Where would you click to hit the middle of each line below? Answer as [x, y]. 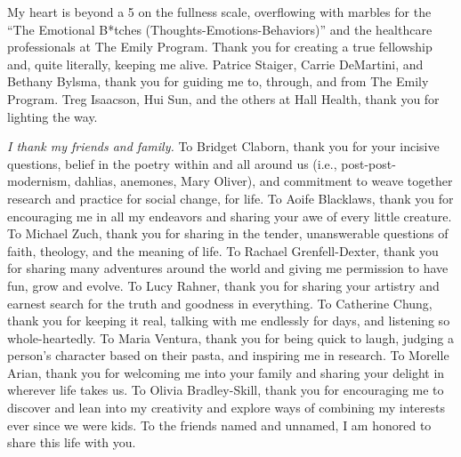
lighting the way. [53, 116]
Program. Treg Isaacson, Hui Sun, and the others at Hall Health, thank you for [223, 98]
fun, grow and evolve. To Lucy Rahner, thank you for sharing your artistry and [223, 285]
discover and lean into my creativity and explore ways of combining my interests [226, 408]
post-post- [368, 163]
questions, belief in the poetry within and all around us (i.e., [172, 163]
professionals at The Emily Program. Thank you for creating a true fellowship [220, 47]
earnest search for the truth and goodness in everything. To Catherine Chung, [220, 303]
